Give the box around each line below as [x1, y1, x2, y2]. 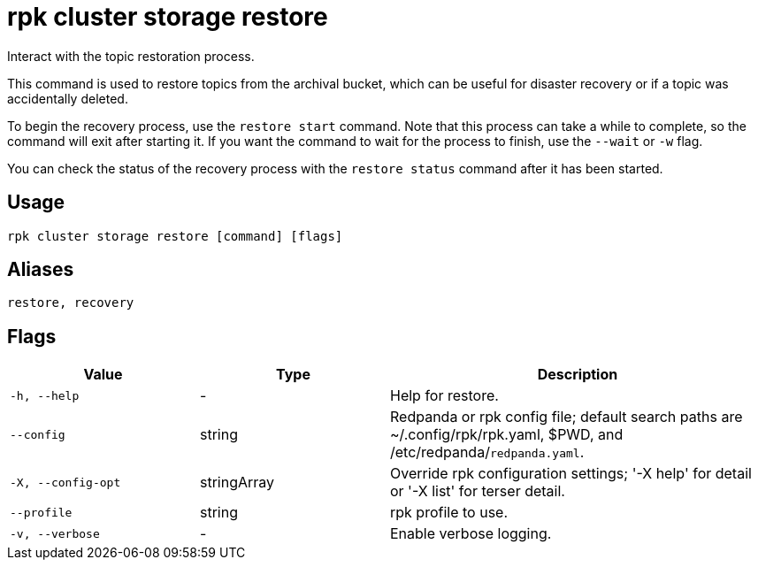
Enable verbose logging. [390, 525, 552, 543]
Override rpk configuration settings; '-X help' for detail [390, 464, 752, 483]
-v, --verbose [10, 526, 100, 540]
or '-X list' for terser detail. [390, 482, 565, 501]
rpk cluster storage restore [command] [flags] [7, 228, 343, 243]
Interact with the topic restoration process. [7, 48, 255, 64]
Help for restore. [390, 387, 499, 405]
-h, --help [10, 388, 80, 402]
